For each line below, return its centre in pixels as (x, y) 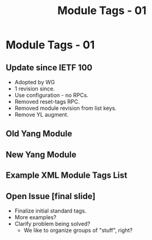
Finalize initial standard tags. (50, 211)
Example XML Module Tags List (67, 176)
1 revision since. (35, 89)
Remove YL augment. (42, 115)
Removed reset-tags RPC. (47, 102)
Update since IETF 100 (49, 67)
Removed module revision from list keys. (66, 108)
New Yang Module (41, 154)
